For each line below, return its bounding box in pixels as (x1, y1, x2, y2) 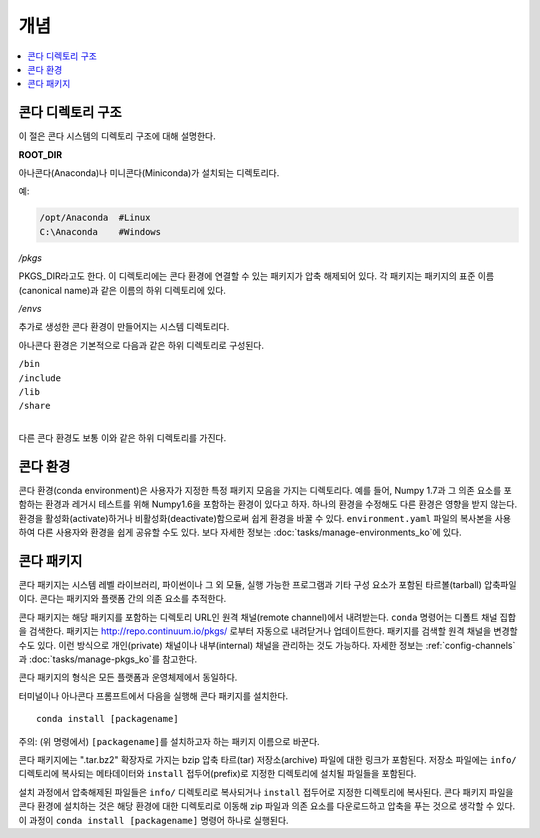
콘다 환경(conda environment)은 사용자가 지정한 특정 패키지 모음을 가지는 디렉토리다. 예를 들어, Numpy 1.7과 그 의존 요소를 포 (18, 484, 512, 496)
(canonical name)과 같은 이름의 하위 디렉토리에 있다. (18, 284, 227, 296)
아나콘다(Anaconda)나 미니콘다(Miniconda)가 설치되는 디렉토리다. (18, 167, 280, 179)
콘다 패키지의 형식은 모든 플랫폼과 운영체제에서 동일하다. (18, 671, 238, 684)
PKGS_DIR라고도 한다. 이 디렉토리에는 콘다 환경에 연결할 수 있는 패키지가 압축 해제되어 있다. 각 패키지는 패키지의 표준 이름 (18, 270, 495, 282)
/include (18, 372, 62, 384)
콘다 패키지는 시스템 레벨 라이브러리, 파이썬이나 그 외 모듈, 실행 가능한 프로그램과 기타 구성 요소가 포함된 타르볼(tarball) (18, 579, 482, 591)
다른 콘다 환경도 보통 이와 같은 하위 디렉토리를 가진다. (18, 432, 227, 444)
